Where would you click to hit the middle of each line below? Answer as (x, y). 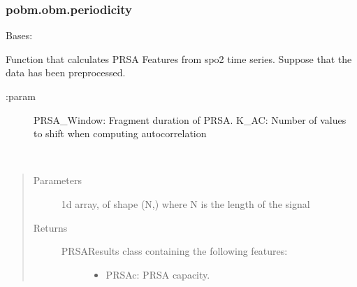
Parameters (57, 180)
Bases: (19, 35)
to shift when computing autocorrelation (120, 133)
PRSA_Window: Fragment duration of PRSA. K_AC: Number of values (190, 119)
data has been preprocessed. (66, 72)
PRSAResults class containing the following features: (174, 251)
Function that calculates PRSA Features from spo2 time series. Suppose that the (179, 58)
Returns (50, 227)
